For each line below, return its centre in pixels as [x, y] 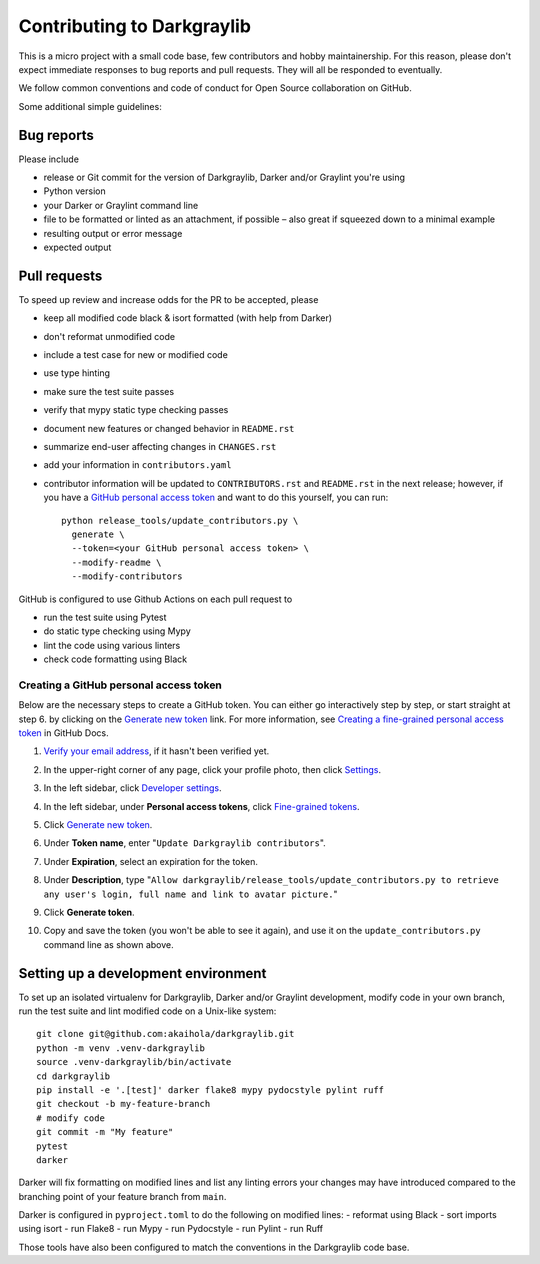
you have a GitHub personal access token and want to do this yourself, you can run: [216, 497]
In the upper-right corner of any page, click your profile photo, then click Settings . [212, 769]
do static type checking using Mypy [117, 631]
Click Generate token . [89, 912]
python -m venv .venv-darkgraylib [120, 1048]
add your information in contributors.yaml [137, 465]
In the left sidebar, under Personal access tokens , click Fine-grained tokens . [201, 806]
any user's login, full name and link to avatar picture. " [191, 894]
